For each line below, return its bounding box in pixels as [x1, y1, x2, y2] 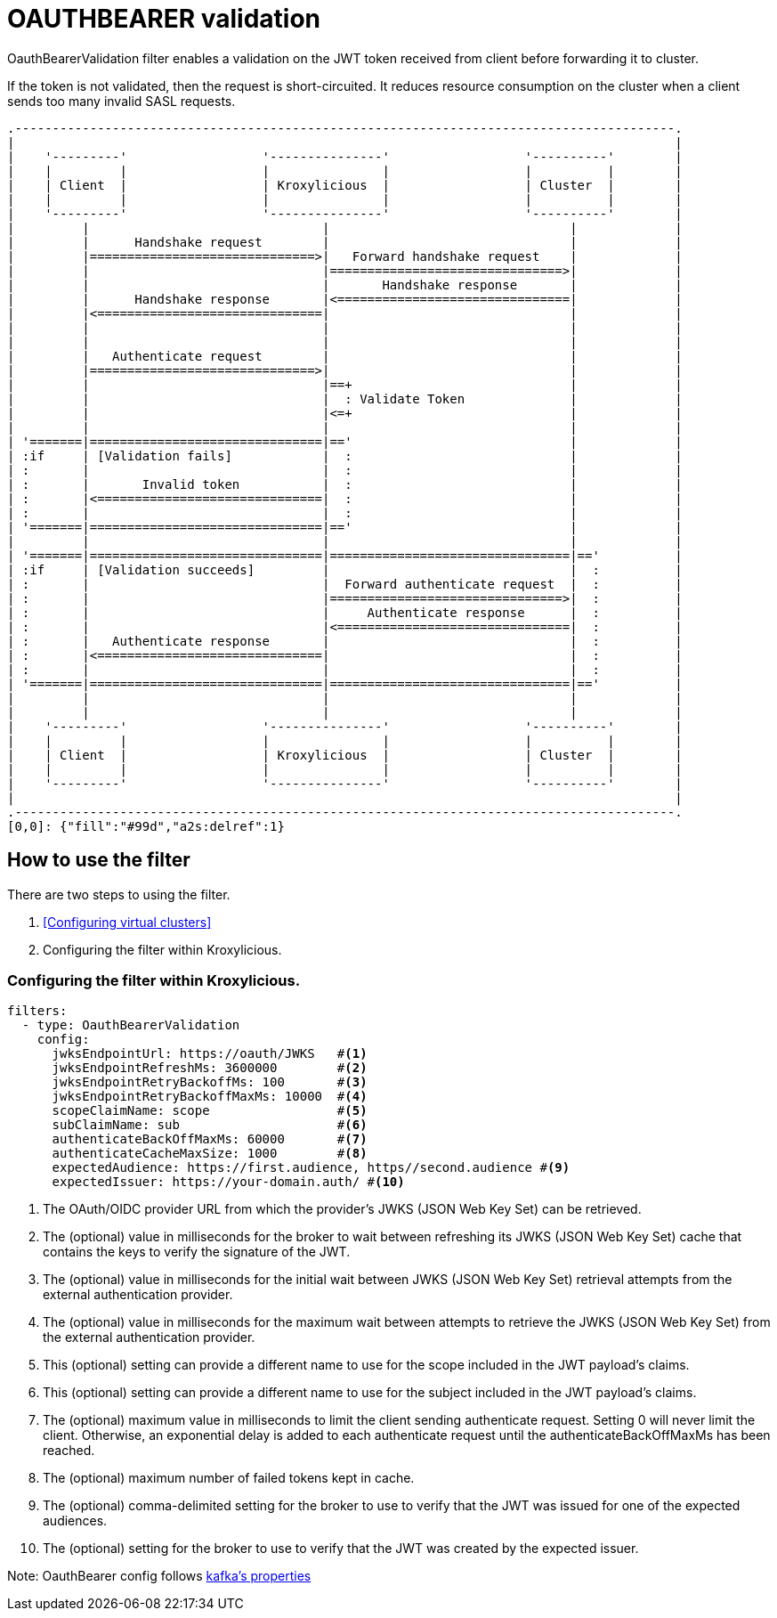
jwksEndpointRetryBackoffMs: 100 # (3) [52, 1075, 368, 1090]
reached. [43, 1443, 95, 1459]
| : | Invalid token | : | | [7, 476, 683, 492]
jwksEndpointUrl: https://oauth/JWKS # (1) [52, 1046, 368, 1061]
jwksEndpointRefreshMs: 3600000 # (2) [52, 1061, 368, 1076]
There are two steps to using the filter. [7, 886, 231, 902]
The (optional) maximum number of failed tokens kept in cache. [43, 1470, 415, 1486]
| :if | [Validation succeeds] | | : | [7, 562, 683, 577]
